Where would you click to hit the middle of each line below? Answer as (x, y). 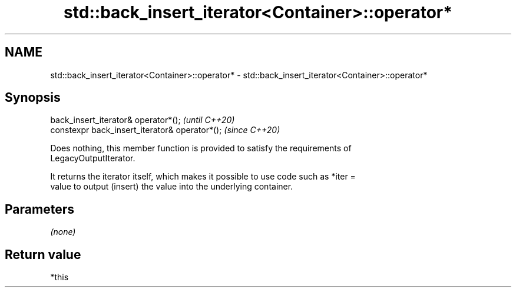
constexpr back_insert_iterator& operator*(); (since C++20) (165, 130)
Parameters (39, 209)
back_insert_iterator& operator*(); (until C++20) (143, 120)
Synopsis (33, 98)
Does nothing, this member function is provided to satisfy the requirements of (201, 148)
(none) (63, 232)
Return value (43, 254)
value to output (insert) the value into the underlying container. (172, 187)
